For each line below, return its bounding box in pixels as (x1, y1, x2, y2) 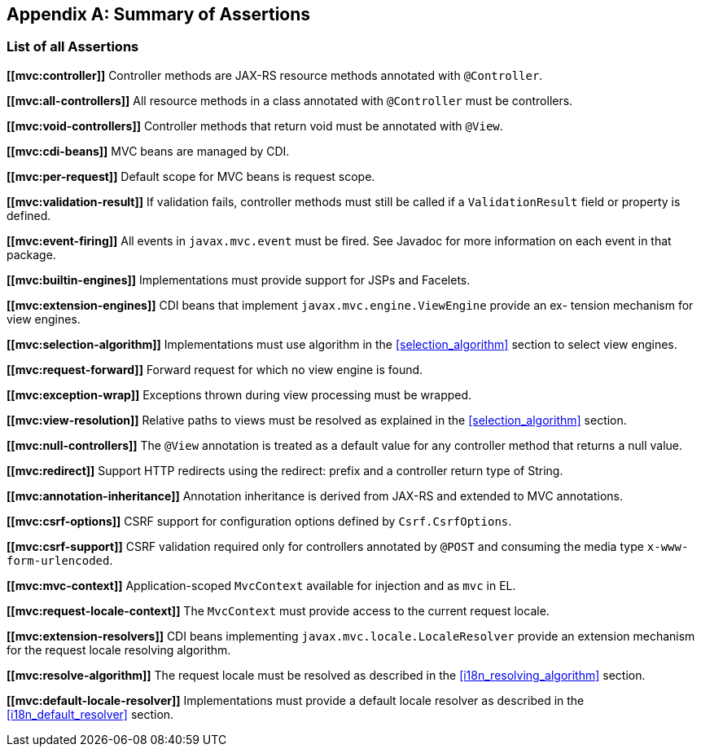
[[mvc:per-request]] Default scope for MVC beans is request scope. (7, 169, 375, 183)
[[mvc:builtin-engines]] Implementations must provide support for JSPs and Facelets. (7, 272, 471, 287)
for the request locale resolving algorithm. (7, 642, 231, 657)
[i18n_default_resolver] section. (7, 707, 174, 721)
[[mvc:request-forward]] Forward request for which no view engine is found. (7, 362, 423, 376)
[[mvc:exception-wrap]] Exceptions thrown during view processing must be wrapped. (7, 387, 472, 402)
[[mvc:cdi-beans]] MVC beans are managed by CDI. (7, 143, 290, 158)
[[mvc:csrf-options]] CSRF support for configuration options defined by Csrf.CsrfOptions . (7, 513, 512, 528)
